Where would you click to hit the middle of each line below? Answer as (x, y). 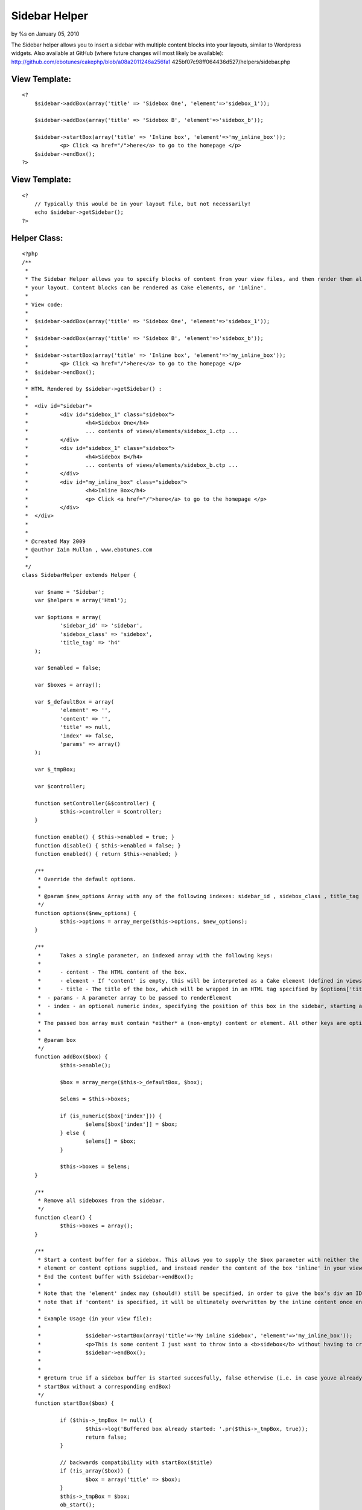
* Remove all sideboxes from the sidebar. (101, 1200)
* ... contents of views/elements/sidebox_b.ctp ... (132, 465)
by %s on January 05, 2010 (45, 34)
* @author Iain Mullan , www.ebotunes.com (89, 549)
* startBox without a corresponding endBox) (105, 1386)
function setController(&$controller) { (95, 803)
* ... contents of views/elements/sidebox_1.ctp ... (132, 431)
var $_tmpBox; (55, 769)
